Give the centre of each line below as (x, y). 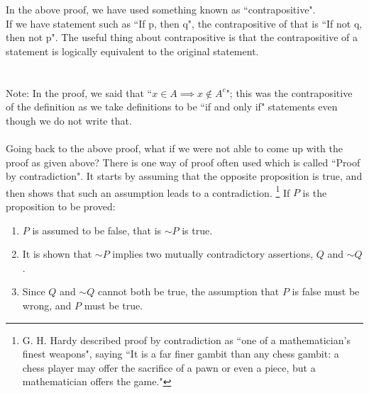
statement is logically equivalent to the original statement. (132, 51)
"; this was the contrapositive (289, 92)
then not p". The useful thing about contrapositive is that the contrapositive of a (182, 37)
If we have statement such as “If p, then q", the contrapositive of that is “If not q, (184, 23)
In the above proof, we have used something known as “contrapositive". (161, 9)
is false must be (326, 291)
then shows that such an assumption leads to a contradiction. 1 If (148, 191)
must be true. (114, 305)
